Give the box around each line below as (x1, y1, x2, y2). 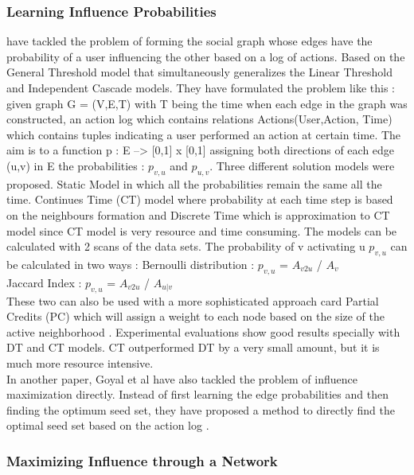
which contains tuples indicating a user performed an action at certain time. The (6, 126, 401, 142)
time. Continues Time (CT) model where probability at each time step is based (6, 191, 393, 208)
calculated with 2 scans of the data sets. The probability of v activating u (6, 238, 365, 255)
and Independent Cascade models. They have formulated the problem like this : (6, 80, 395, 95)
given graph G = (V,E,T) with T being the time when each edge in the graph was (6, 95, 408, 111)
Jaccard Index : (6, 274, 82, 290)
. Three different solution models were (209, 157, 395, 173)
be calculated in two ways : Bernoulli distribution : (6, 255, 255, 272)
